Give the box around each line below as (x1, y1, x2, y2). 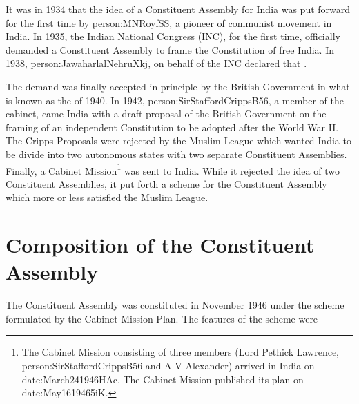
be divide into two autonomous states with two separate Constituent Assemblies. (6, 146, 347, 161)
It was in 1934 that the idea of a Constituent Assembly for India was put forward (6, 2, 351, 16)
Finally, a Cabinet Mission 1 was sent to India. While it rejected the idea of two (6, 161, 340, 177)
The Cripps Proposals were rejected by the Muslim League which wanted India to (6, 133, 351, 148)
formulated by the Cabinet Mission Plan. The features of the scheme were (6, 311, 318, 325)
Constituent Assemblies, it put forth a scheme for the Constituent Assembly (6, 176, 327, 191)
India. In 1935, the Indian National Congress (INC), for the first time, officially (6, 29, 340, 44)
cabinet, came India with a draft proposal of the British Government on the (6, 106, 327, 121)
